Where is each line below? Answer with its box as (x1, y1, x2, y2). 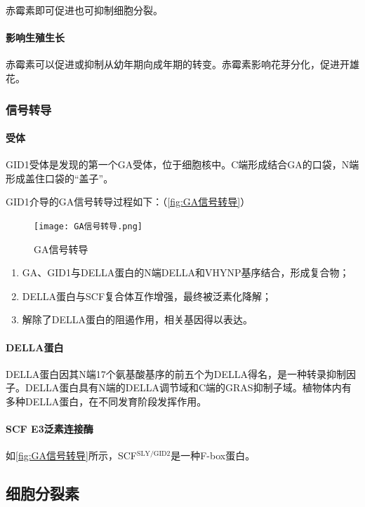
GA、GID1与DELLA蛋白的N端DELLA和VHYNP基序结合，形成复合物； (22, 265, 350, 280)
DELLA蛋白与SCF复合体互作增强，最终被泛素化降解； (22, 288, 272, 303)
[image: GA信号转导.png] (34, 222, 142, 231)
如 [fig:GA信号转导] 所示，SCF (6, 448, 137, 463)
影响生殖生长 (6, 30, 65, 45)
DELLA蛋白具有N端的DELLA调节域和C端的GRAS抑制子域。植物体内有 (25, 380, 352, 395)
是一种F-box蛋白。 (171, 448, 255, 463)
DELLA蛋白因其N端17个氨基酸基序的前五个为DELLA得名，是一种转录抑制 (6, 366, 346, 381)
